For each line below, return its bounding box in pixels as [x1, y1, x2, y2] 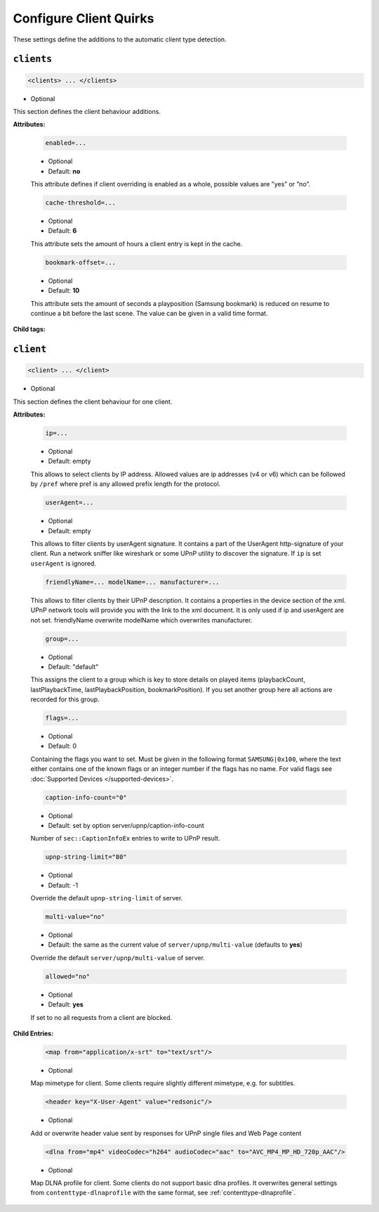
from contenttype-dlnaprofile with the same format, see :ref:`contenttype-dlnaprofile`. [30, 1189, 296, 1197]
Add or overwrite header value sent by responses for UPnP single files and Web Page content [30, 1129, 302, 1137]
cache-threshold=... [45, 199, 116, 207]
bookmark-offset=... [45, 258, 116, 267]
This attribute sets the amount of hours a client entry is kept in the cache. [30, 239, 243, 248]
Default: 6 [48, 227, 77, 235]
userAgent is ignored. [30, 559, 96, 568]
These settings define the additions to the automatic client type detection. [13, 35, 227, 44]
